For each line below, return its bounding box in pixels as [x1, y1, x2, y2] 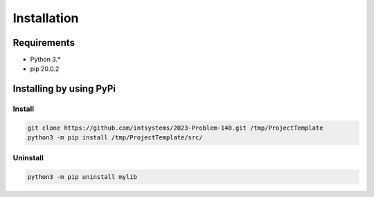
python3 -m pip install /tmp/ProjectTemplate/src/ [27, 134, 204, 142]
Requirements [12, 37, 75, 49]
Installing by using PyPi [12, 83, 116, 95]
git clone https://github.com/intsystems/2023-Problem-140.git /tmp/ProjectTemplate [27, 124, 323, 132]
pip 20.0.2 [30, 65, 60, 73]
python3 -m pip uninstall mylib [27, 173, 138, 180]
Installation [12, 10, 79, 26]
